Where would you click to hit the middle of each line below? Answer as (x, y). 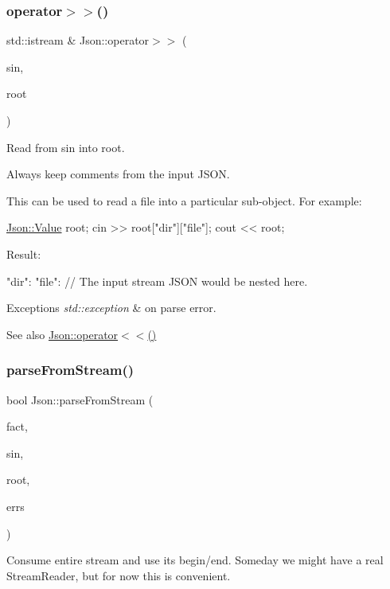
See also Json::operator (62, 334)
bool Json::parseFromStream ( (80, 399)
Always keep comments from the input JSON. (118, 174)
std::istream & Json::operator (78, 40)
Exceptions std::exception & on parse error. (111, 308)
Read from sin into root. (66, 147)
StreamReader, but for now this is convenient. (119, 575)
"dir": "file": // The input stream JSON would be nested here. (157, 281)
